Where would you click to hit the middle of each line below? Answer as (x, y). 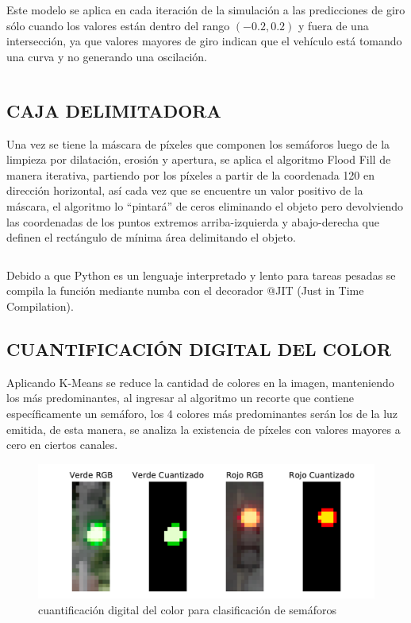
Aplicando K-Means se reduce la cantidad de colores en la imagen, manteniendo (200, 382)
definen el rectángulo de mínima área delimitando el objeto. (151, 237)
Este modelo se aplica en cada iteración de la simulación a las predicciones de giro (206, 10)
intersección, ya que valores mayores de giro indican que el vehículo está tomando (204, 41)
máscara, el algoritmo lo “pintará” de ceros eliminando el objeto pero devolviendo (205, 205)
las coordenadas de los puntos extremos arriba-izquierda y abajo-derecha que (193, 221)
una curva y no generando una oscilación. (107, 56)
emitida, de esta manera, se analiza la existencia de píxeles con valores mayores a (204, 429)
